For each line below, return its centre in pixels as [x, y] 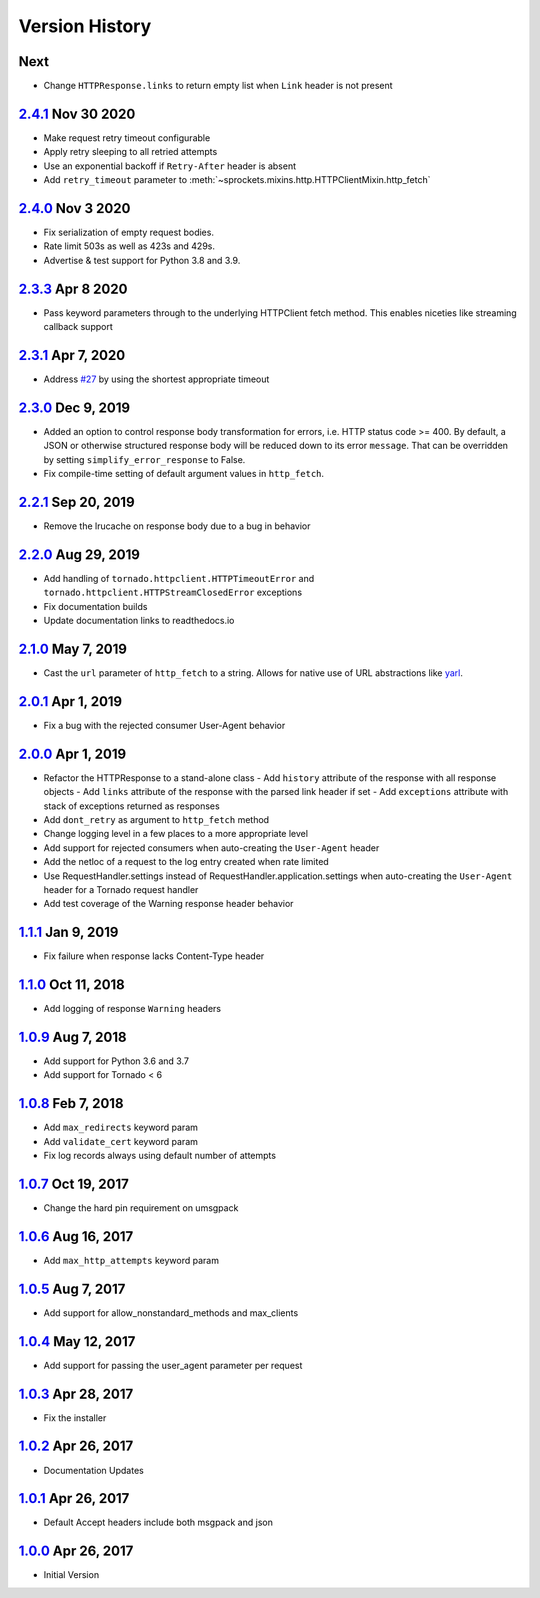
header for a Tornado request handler [121, 889]
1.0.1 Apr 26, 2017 [74, 1498]
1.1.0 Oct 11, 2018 [71, 985]
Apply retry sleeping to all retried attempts [130, 152]
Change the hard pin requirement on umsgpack [141, 1208]
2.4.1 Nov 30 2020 [77, 113]
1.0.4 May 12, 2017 [77, 1341]
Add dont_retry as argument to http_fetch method [156, 819]
